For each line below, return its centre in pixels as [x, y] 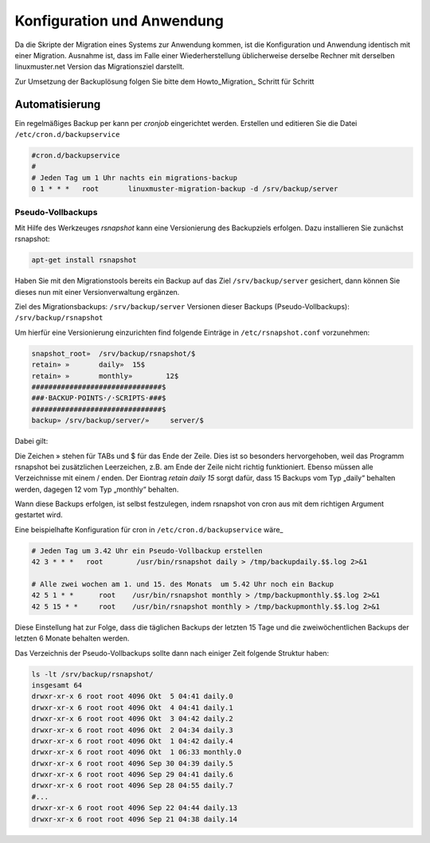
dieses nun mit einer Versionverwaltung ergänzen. [97, 292]
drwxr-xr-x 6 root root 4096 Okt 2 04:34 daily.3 [133, 730]
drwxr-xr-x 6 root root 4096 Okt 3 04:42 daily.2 [133, 719]
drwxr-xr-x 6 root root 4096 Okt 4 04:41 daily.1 [133, 708]
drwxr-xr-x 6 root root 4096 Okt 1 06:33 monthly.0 [137, 752]
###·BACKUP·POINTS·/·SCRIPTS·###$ [99, 398]
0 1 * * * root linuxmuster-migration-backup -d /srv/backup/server [185, 189]
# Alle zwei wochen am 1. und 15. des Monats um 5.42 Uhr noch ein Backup [183, 584]
